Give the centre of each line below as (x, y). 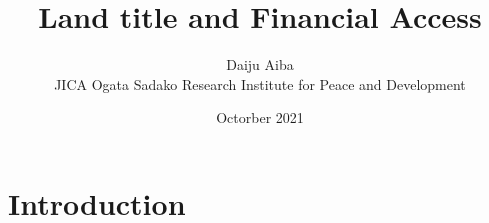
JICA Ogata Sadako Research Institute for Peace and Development (260, 83)
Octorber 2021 (260, 117)
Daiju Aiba (260, 64)
